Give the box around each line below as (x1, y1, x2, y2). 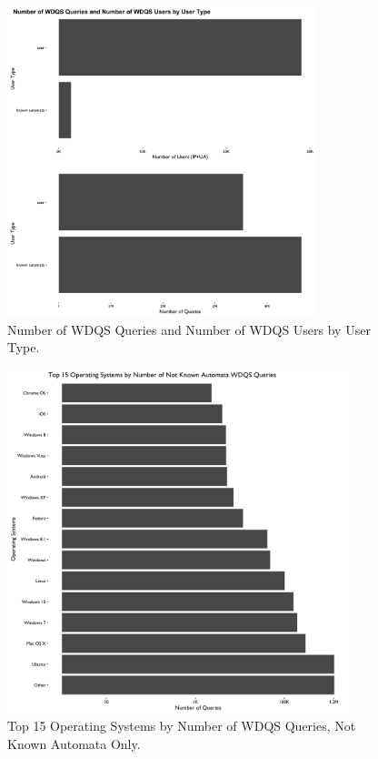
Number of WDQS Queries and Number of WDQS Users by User (7, 319, 371, 339)
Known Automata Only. (7, 734, 141, 754)
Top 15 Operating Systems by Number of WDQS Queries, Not (7, 716, 356, 735)
